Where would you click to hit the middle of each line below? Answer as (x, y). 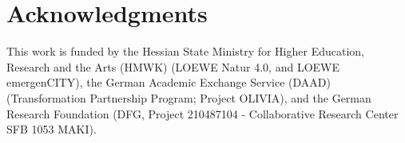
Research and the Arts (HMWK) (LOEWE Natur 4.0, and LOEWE (173, 66)
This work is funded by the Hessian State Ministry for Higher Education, (185, 51)
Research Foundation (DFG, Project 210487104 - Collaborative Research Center (202, 113)
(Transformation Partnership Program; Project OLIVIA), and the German (189, 97)
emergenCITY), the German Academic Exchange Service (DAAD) (169, 82)
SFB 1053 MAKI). (52, 129)
